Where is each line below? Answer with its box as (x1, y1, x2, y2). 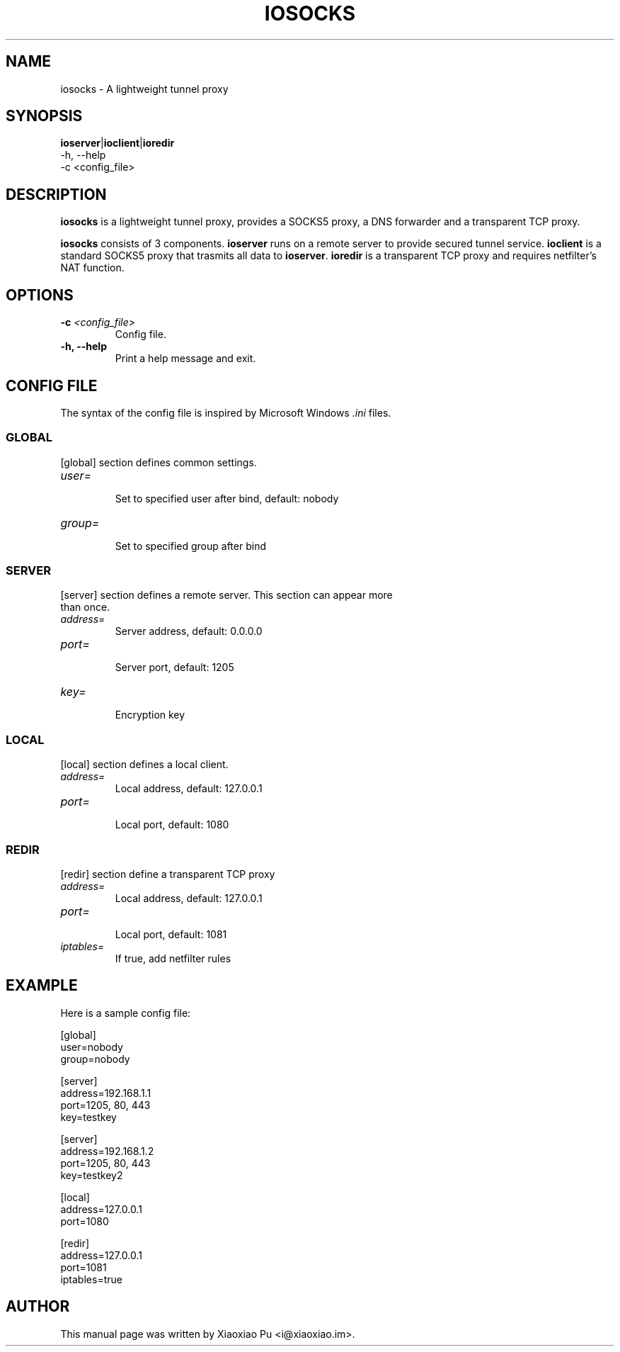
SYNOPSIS (6, 107, 83, 125)
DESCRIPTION (6, 185, 107, 203)
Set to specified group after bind (115, 539, 266, 552)
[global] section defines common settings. (60, 456, 257, 468)
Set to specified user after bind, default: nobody (115, 492, 339, 505)
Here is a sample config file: (60, 1006, 191, 1019)
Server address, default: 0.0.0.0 (115, 625, 263, 638)
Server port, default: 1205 (115, 661, 234, 674)
